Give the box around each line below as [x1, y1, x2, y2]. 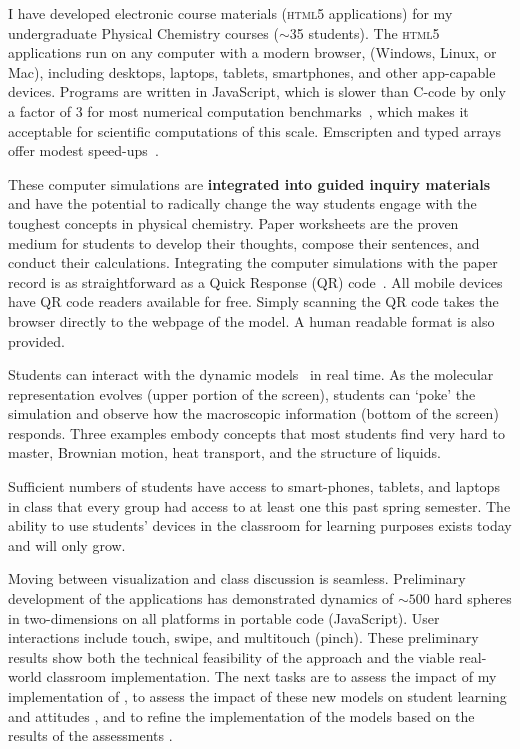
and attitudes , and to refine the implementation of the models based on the [8, 705, 475, 726]
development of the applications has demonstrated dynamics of [8, 588, 394, 609]
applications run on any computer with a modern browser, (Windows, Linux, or [8, 42, 497, 63]
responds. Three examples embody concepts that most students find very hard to [8, 422, 505, 443]
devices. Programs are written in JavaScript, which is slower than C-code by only [8, 81, 506, 102]
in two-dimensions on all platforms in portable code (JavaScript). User [8, 607, 440, 628]
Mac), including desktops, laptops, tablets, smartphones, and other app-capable [8, 61, 496, 82]
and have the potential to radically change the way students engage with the [8, 193, 477, 214]
